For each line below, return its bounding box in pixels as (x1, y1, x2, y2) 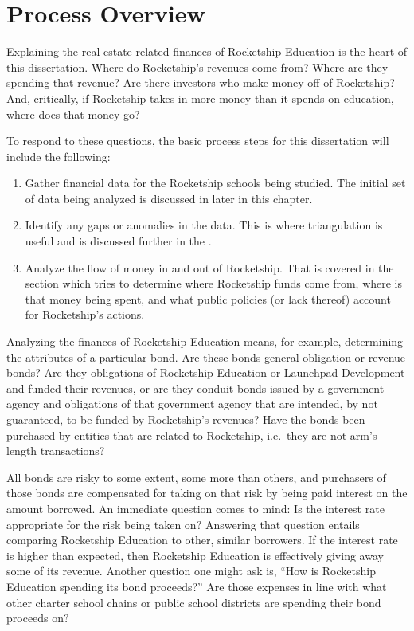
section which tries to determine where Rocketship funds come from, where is (25, 275, 403, 292)
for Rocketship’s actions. (25, 306, 145, 323)
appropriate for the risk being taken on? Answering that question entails (6, 515, 360, 532)
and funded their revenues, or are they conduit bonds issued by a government (6, 379, 385, 396)
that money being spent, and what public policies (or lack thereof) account (25, 290, 391, 307)
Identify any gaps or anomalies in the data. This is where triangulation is (25, 217, 383, 233)
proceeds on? (6, 609, 69, 626)
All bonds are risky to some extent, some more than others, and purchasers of (6, 468, 386, 485)
